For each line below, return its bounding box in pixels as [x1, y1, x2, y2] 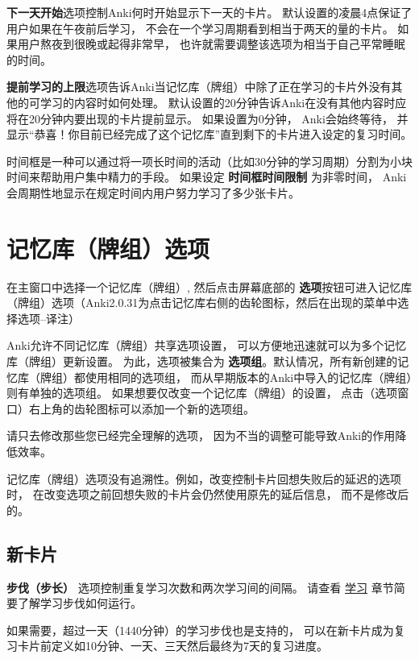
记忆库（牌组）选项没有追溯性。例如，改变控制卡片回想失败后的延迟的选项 [6, 470, 401, 487]
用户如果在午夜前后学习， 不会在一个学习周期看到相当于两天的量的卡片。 [6, 19, 394, 36]
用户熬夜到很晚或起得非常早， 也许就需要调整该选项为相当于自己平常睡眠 [17, 35, 405, 52]
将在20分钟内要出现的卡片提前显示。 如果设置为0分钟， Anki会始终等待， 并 [6, 110, 409, 126]
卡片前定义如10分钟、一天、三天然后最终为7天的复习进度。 [17, 637, 328, 654]
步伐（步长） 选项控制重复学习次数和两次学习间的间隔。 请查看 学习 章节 [6, 578, 394, 595]
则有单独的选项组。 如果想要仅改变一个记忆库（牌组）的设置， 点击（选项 [6, 384, 398, 401]
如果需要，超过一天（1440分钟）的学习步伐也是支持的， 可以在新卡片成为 [6, 621, 394, 638]
